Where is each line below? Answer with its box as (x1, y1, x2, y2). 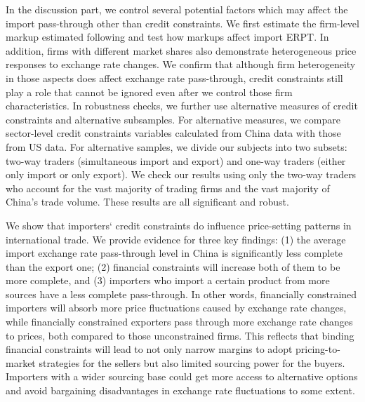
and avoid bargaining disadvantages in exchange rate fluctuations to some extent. (6, 383, 355, 398)
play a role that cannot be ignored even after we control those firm (6, 84, 293, 99)
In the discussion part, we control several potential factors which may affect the (6, 2, 348, 16)
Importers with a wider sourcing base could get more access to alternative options (6, 369, 358, 384)
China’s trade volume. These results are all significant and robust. (6, 194, 289, 209)
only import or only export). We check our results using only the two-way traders (6, 167, 357, 182)
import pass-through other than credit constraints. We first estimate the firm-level (6, 15, 359, 30)
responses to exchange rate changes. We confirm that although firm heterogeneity (6, 57, 356, 72)
